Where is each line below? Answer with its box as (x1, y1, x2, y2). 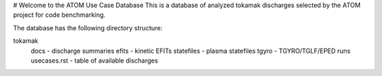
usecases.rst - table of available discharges (30, 56, 158, 65)
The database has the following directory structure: (13, 23, 163, 32)
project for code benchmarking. (13, 11, 106, 19)
